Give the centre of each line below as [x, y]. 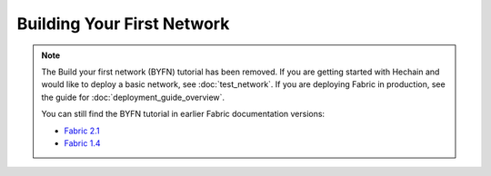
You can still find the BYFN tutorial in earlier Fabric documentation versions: [183, 114]
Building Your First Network [123, 24]
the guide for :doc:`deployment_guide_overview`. [133, 97]
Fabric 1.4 [82, 143]
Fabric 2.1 [82, 131]
